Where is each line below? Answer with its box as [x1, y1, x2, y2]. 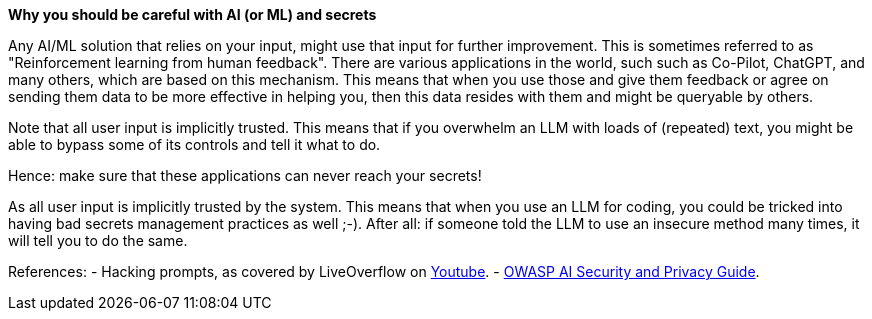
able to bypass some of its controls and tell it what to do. [8, 136, 381, 153]
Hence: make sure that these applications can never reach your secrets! [8, 167, 482, 184]
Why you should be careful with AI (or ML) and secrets [8, 6, 377, 23]
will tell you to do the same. [8, 232, 188, 249]
